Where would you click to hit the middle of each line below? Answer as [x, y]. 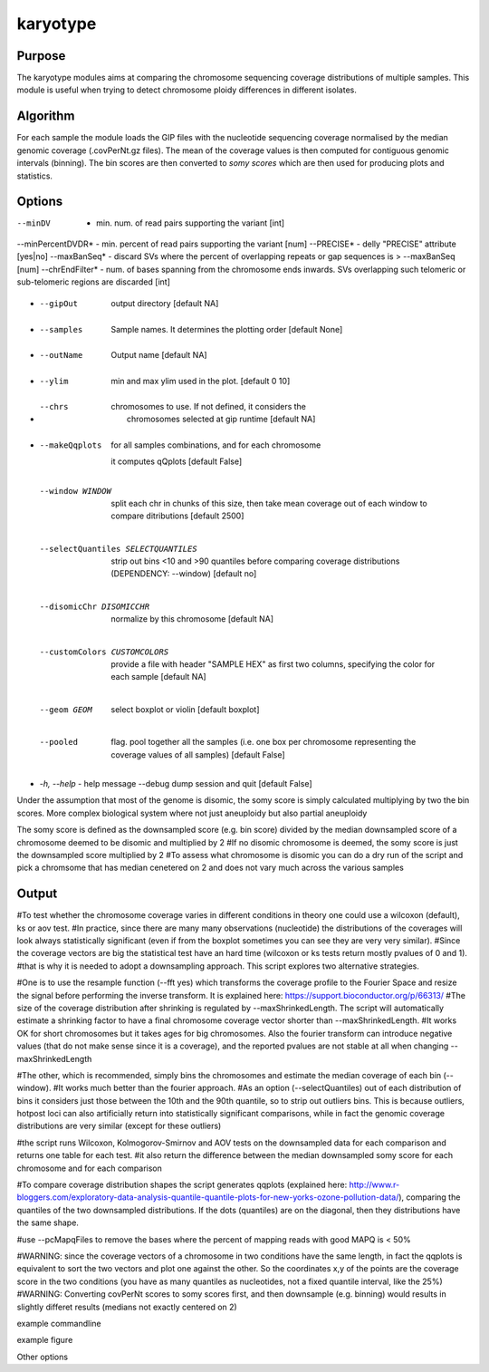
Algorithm [46, 116]
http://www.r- [374, 1185]
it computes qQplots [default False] [177, 461]
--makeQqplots [71, 445]
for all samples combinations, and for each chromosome [216, 445]
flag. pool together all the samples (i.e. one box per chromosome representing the [264, 742]
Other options [42, 1357]
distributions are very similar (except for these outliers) [119, 1126]
